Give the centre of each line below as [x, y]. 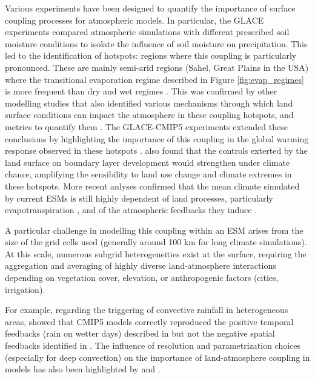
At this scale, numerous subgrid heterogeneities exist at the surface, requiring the [156, 253]
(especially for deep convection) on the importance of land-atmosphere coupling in [157, 357]
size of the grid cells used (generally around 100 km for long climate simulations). [156, 242]
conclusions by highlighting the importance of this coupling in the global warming [157, 138]
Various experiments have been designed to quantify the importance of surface [150, 8]
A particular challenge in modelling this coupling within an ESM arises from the [154, 230]
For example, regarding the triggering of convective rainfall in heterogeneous [147, 310]
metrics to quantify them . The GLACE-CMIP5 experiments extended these [146, 126]
